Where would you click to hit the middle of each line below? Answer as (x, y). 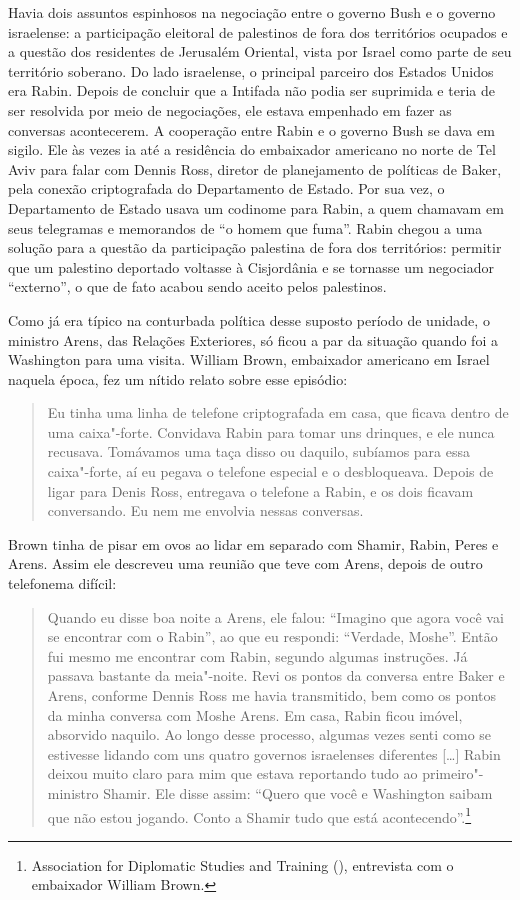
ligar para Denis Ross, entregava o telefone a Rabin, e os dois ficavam (260, 490)
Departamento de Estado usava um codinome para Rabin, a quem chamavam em (256, 207)
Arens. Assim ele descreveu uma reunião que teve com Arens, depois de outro (245, 563)
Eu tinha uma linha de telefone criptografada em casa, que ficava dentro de (278, 412)
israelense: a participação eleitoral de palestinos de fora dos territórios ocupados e (258, 31)
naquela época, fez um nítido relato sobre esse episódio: (178, 378)
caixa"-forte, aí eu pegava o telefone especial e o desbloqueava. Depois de (270, 471)
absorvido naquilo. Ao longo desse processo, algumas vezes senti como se (269, 734)
